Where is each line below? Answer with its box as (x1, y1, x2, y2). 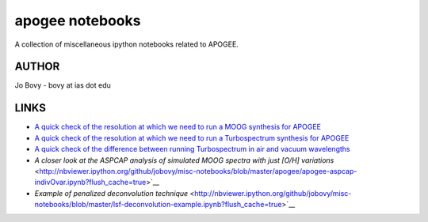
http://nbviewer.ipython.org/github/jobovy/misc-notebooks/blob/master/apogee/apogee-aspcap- (39, 166, 357, 175)
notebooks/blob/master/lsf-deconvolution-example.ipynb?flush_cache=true (34, 200, 282, 209)
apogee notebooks (14, 12, 141, 29)
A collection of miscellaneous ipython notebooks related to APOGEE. (14, 40, 239, 49)
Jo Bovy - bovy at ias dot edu (14, 81, 111, 90)
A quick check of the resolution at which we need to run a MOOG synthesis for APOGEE (34, 122, 321, 132)
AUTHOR (14, 60, 60, 73)
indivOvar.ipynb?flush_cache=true (34, 178, 147, 187)
